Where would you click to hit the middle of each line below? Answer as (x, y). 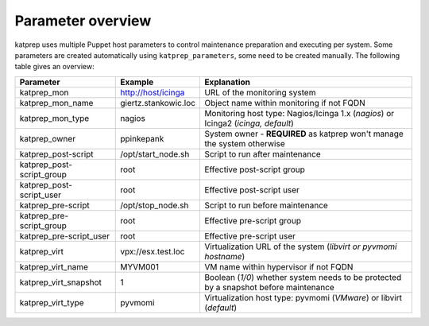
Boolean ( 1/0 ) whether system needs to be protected (303, 277)
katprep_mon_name (56, 103)
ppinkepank (142, 138)
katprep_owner (47, 138)
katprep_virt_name (54, 266)
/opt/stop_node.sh (155, 205)
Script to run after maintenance (262, 153)
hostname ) (224, 256)
